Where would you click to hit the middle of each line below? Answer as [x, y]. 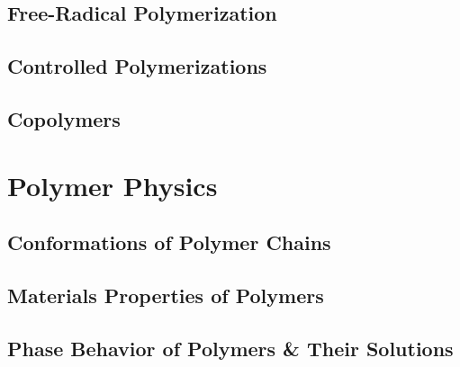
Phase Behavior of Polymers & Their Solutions [230, 348]
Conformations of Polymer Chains [169, 242]
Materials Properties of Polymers [166, 295]
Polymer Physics [113, 185]
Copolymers [64, 118]
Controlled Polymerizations [137, 66]
